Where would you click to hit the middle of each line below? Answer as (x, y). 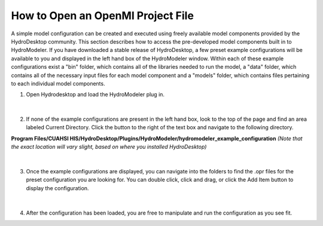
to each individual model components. (58, 83)
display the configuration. (57, 188)
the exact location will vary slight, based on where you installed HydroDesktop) (109, 147)
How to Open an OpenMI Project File (103, 16)
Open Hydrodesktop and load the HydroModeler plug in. (95, 94)
